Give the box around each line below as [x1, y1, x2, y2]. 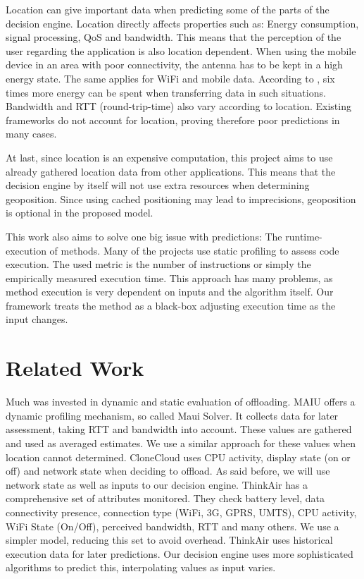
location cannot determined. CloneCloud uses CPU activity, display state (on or [6, 449, 351, 464]
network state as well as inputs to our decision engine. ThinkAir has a [6, 477, 308, 492]
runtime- [285, 228, 322, 243]
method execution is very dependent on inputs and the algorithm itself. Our [6, 284, 334, 299]
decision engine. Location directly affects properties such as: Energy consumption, [6, 16, 359, 30]
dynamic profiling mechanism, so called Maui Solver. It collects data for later [6, 408, 339, 422]
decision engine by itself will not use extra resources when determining [6, 178, 310, 193]
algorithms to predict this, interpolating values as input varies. [6, 560, 276, 575]
